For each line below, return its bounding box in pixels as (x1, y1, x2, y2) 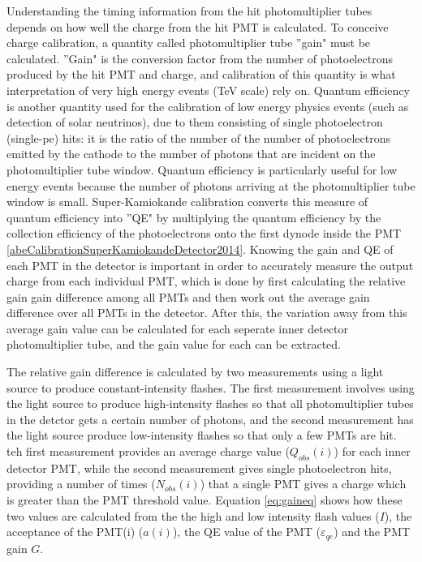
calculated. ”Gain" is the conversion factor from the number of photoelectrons (6, 49, 393, 66)
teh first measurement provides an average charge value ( (6, 443, 290, 460)
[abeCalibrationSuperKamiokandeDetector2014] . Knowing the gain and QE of (6, 240, 394, 257)
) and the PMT (334, 523, 411, 540)
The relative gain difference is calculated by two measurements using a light (6, 363, 384, 380)
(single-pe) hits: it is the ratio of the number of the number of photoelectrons (6, 129, 390, 146)
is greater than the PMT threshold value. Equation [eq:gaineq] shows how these (6, 491, 403, 508)
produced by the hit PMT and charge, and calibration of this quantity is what (6, 66, 396, 83)
